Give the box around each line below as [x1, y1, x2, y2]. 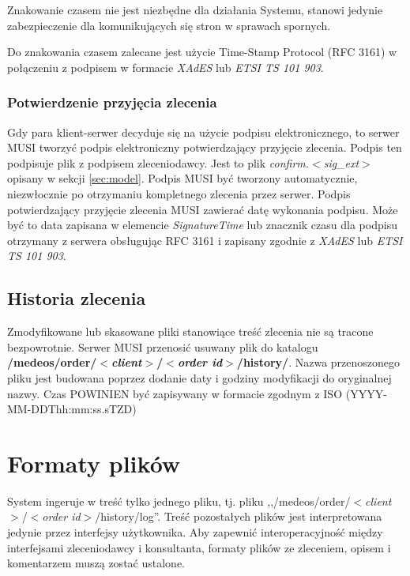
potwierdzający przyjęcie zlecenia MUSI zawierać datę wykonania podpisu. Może [7, 201, 398, 217]
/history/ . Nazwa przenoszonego [236, 354, 401, 371]
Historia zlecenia [7, 286, 146, 311]
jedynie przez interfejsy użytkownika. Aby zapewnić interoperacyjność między [7, 524, 383, 540]
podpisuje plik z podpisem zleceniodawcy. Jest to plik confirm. [7, 154, 310, 171]
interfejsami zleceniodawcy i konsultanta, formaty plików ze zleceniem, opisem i [7, 539, 391, 555]
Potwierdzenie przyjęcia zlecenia [7, 92, 217, 112]
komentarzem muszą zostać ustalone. [7, 555, 185, 571]
